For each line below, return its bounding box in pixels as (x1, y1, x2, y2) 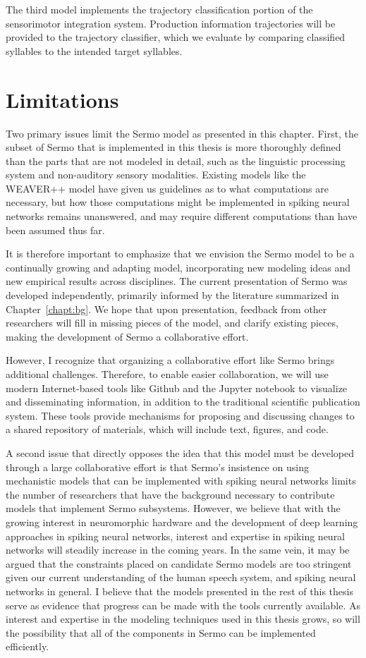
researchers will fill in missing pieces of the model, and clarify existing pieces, (6, 315, 338, 330)
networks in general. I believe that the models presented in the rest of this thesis (6, 583, 353, 598)
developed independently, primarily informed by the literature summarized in (6, 288, 339, 303)
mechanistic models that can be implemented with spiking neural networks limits (6, 473, 356, 488)
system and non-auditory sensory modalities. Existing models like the (6, 167, 306, 182)
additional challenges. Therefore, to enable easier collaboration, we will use (6, 367, 329, 381)
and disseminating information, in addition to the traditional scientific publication (6, 394, 360, 409)
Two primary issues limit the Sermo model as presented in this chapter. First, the (6, 126, 358, 140)
